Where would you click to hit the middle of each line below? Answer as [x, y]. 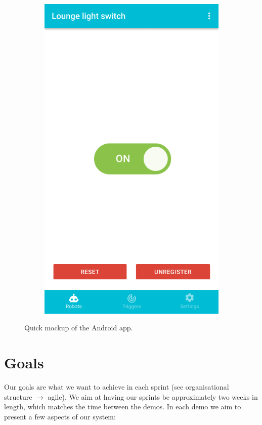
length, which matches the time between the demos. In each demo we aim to [123, 407]
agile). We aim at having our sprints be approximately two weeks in [153, 396]
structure [18, 396]
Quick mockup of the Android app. [79, 328]
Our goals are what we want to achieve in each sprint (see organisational [117, 387]
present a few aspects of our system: [60, 416]
